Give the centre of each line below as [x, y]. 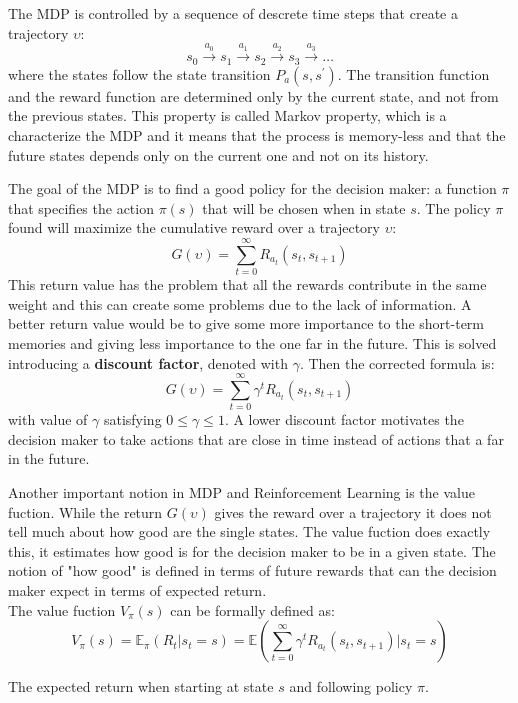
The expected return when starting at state [141, 686]
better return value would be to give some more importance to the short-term [246, 323]
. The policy [453, 207]
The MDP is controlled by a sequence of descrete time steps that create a [233, 13]
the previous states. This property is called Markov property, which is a [227, 115]
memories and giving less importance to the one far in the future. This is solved [252, 342]
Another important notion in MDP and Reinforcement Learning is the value [241, 492]
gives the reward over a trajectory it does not [353, 511]
